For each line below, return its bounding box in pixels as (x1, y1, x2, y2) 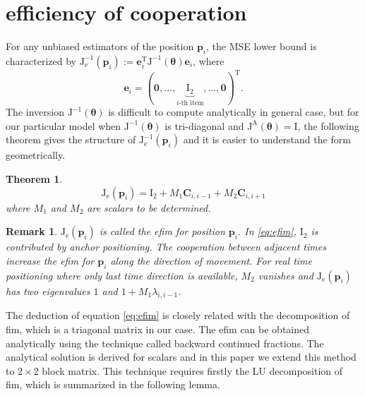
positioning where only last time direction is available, (6, 268, 238, 282)
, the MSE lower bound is (206, 39, 317, 54)
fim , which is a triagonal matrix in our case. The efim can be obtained (6, 322, 310, 337)
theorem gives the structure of (6, 132, 136, 147)
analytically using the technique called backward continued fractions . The (6, 335, 324, 350)
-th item (179, 99, 204, 107)
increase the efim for (6, 253, 95, 268)
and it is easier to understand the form (183, 132, 351, 147)
